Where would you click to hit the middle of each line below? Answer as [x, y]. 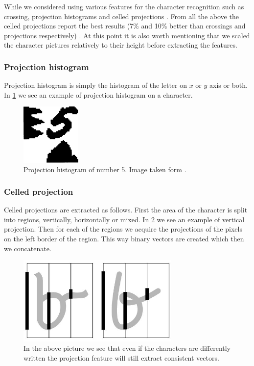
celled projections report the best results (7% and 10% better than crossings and [125, 26]
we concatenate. [28, 248]
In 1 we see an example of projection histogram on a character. [98, 94]
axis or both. [229, 85]
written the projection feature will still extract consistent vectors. [121, 358]
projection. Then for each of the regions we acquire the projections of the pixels [123, 229]
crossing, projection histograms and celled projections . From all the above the [121, 16]
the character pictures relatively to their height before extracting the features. [121, 45]
